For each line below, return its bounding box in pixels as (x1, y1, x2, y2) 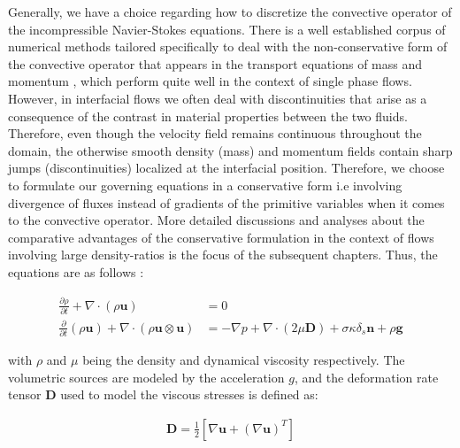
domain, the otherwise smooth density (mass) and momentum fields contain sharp (8, 141, 453, 159)
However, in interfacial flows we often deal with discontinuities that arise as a (8, 89, 427, 107)
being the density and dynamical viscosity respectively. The (82, 351, 405, 369)
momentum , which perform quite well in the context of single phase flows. (8, 72, 412, 90)
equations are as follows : (8, 262, 144, 281)
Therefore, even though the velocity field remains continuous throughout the (8, 124, 422, 143)
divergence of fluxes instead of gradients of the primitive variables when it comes (8, 193, 445, 212)
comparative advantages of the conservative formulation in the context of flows (8, 228, 434, 246)
